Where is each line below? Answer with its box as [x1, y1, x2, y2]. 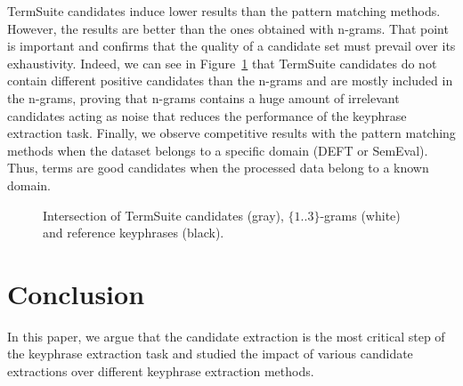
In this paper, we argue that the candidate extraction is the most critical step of [7, 326, 445, 345]
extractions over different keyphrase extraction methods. [7, 362, 314, 381]
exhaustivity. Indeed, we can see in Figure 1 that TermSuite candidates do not [7, 53, 437, 72]
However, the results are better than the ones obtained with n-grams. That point [7, 19, 449, 37]
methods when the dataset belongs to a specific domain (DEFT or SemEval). [7, 141, 428, 159]
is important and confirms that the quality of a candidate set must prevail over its [7, 36, 456, 55]
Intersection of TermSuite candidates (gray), [43, 205, 284, 224]
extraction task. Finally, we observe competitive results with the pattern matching [7, 124, 456, 142]
